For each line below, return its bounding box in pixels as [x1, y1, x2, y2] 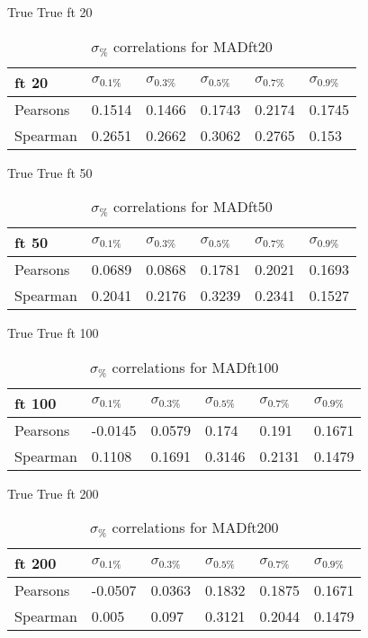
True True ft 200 [7, 483, 99, 502]
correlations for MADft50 [112, 196, 273, 217]
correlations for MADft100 [112, 356, 279, 377]
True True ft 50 [7, 163, 93, 182]
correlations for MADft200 [112, 517, 279, 538]
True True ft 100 [7, 323, 99, 342]
